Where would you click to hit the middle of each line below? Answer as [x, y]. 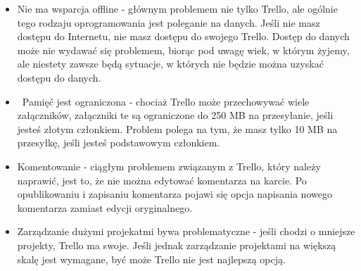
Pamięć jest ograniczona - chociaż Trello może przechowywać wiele [166, 101]
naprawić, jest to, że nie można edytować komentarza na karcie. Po [162, 180]
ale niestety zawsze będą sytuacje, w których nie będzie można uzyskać [170, 64]
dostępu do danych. [59, 77]
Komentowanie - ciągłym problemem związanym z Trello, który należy [169, 166]
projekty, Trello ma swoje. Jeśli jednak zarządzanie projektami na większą [177, 245]
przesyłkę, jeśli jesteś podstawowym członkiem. [119, 143]
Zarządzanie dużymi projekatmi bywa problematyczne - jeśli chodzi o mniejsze [186, 231]
